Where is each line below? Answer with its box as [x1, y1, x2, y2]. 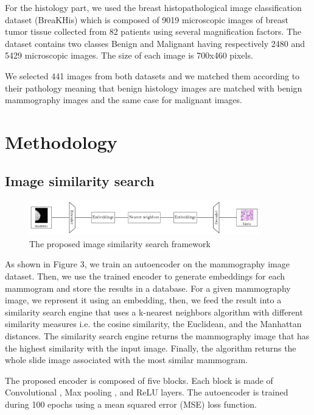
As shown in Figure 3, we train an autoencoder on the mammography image [5, 258, 290, 270]
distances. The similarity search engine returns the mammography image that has [5, 329, 310, 342]
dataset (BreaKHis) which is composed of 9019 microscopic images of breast [5, 13, 288, 26]
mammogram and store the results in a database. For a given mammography [5, 281, 291, 294]
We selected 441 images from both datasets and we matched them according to [5, 69, 300, 82]
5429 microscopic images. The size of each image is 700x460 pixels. [5, 49, 253, 62]
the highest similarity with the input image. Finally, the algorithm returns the [5, 341, 296, 354]
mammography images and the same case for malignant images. [5, 93, 242, 106]
